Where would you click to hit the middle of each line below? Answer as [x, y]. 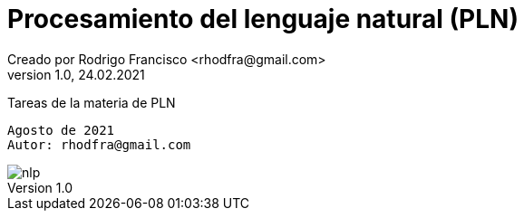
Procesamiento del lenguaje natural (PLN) [263, 19]
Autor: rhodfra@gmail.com [99, 144]
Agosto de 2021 [61, 130]
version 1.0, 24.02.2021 [76, 74]
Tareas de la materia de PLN [92, 102]
